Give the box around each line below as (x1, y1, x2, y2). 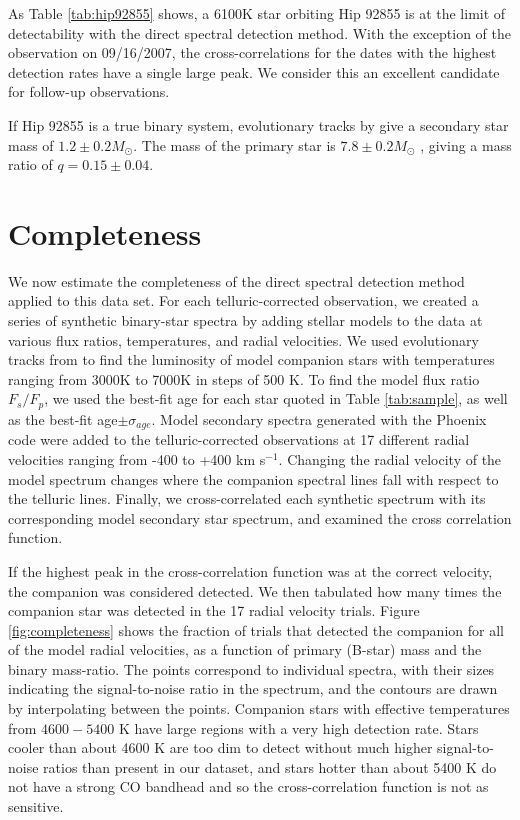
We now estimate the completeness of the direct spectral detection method (8, 270, 465, 291)
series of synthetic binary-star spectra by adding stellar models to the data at (8, 310, 483, 331)
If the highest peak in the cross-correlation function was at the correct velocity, (8, 560, 493, 581)
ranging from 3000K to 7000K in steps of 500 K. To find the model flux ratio (8, 368, 480, 389)
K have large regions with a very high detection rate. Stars (118, 717, 479, 738)
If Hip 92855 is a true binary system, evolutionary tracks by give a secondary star (8, 114, 509, 135)
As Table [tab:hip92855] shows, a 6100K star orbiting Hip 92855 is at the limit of (8, 3, 506, 23)
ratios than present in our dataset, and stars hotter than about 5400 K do (43, 756, 497, 777)
